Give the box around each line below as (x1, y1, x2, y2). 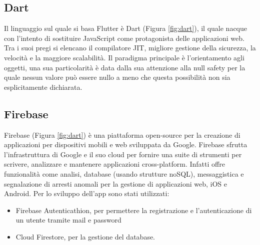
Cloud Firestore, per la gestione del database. (15, 231, 155, 242)
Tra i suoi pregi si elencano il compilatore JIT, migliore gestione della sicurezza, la (4, 42, 256, 53)
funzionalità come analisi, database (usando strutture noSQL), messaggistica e (4, 168, 244, 179)
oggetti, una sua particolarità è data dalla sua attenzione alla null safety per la (4, 62, 245, 72)
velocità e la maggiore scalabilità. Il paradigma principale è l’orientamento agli (4, 52, 244, 62)
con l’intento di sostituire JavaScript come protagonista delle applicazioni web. (4, 32, 244, 43)
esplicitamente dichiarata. (4, 81, 82, 92)
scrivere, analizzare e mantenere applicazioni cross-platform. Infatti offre (4, 159, 225, 169)
